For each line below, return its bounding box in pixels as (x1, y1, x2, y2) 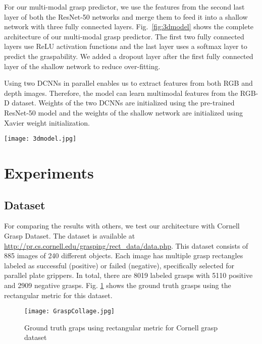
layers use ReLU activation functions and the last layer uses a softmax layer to (4, 41, 247, 51)
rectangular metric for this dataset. (4, 290, 113, 300)
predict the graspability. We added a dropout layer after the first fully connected (4, 50, 253, 61)
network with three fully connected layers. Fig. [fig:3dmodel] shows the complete (4, 21, 254, 32)
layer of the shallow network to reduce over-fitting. (4, 61, 161, 71)
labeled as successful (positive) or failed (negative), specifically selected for (4, 260, 234, 270)
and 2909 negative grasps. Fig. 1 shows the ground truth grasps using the (4, 279, 231, 290)
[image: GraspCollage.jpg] (24, 308, 115, 315)
